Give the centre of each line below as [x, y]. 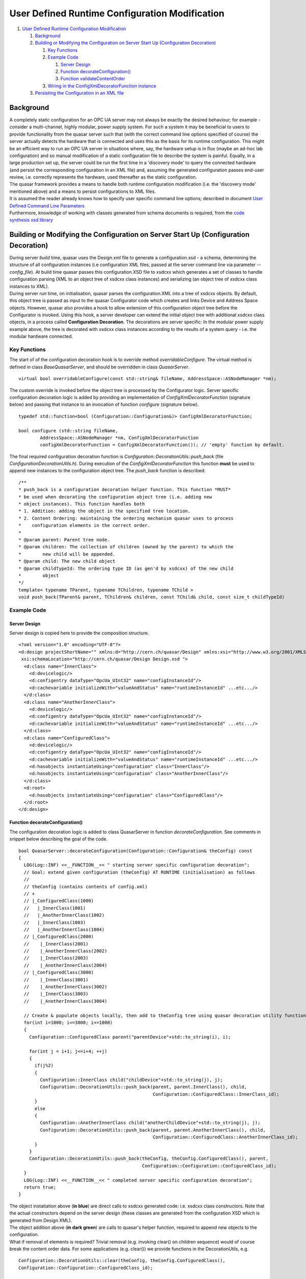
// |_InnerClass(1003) [55, 922]
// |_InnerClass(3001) [56, 979]
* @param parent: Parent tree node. [64, 539]
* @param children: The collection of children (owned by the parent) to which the [126, 547]
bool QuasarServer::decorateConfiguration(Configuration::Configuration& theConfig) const [135, 851]
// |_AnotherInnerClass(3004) [66, 1001]
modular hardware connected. [41, 336]
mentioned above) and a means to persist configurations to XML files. [83, 191]
